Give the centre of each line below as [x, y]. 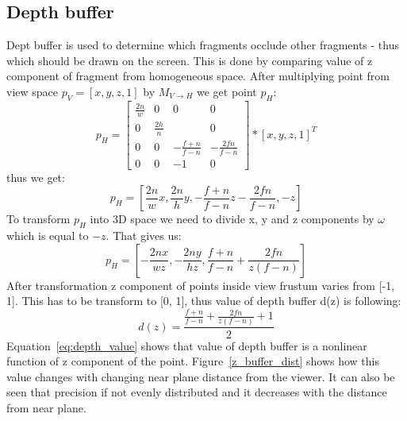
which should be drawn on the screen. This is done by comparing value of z [190, 60]
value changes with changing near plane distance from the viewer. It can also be [201, 376]
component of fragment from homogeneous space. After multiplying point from [198, 76]
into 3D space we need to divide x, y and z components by [232, 219]
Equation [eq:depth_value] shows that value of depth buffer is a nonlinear [187, 345]
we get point [227, 91]
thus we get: [36, 177]
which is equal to [48, 236]
